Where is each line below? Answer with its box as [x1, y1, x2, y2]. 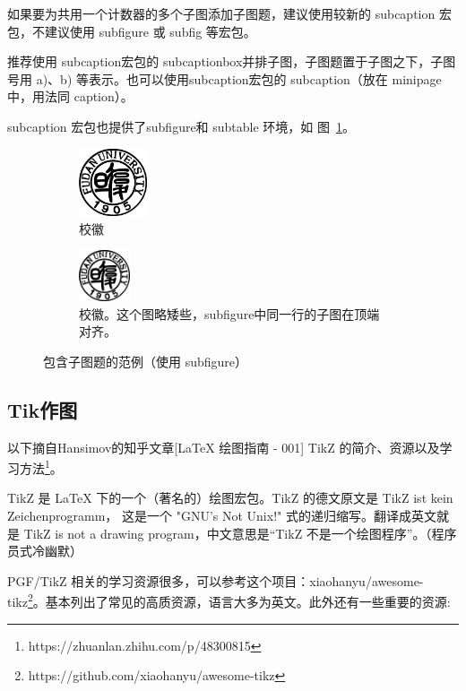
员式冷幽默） [7, 541, 82, 560]
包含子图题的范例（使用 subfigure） [43, 351, 248, 370]
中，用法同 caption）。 [7, 87, 134, 106]
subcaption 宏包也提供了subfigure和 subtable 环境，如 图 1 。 [7, 117, 356, 135]
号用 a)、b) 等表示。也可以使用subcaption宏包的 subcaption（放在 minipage [7, 69, 442, 88]
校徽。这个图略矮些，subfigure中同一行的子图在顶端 [79, 304, 380, 323]
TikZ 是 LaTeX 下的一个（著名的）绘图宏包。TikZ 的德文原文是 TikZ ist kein [7, 488, 453, 507]
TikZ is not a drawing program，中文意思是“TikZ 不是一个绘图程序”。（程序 [23, 523, 457, 542]
